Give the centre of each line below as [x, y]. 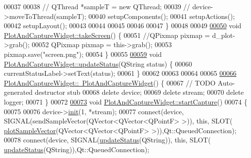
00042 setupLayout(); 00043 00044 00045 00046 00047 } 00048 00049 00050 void [123, 26]
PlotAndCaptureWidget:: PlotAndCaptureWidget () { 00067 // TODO [110, 82]
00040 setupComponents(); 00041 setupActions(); [162, 16]
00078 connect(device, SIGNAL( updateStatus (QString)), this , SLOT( [107, 140]
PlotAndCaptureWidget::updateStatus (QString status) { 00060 [98, 63]
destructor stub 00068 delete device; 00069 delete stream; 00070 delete [139, 92]
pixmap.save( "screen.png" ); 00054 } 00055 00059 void [83, 54]
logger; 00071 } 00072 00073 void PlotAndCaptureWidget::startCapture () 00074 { [126, 101]
